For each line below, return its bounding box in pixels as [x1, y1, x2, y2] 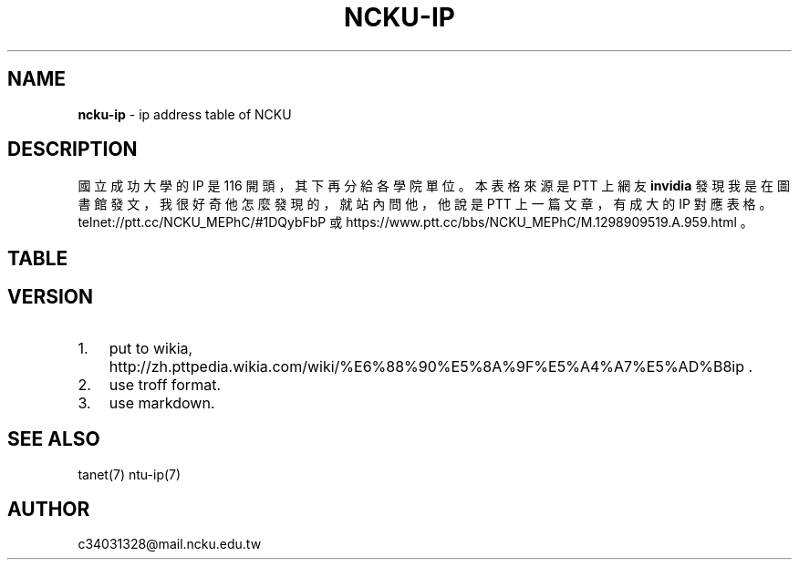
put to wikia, [109, 338, 193, 357]
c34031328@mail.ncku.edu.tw [78, 536, 262, 552]
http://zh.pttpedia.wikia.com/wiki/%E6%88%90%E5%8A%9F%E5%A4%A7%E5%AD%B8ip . [109, 356, 753, 376]
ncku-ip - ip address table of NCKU [78, 106, 292, 122]
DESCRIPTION [7, 138, 138, 161]
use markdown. [109, 393, 215, 412]
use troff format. [109, 375, 221, 394]
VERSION [7, 285, 94, 309]
